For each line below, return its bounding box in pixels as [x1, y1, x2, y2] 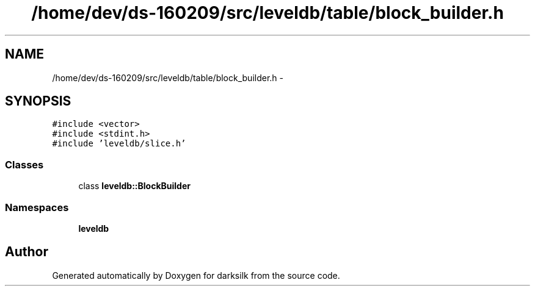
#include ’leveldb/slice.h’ [52, 138, 186, 149]
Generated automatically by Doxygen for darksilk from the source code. [52, 270, 340, 281]
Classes [5, 158, 44, 171]
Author [5, 244, 48, 260]
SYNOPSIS [5, 93, 71, 109]
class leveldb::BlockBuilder [78, 181, 191, 192]
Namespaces [5, 201, 69, 214]
